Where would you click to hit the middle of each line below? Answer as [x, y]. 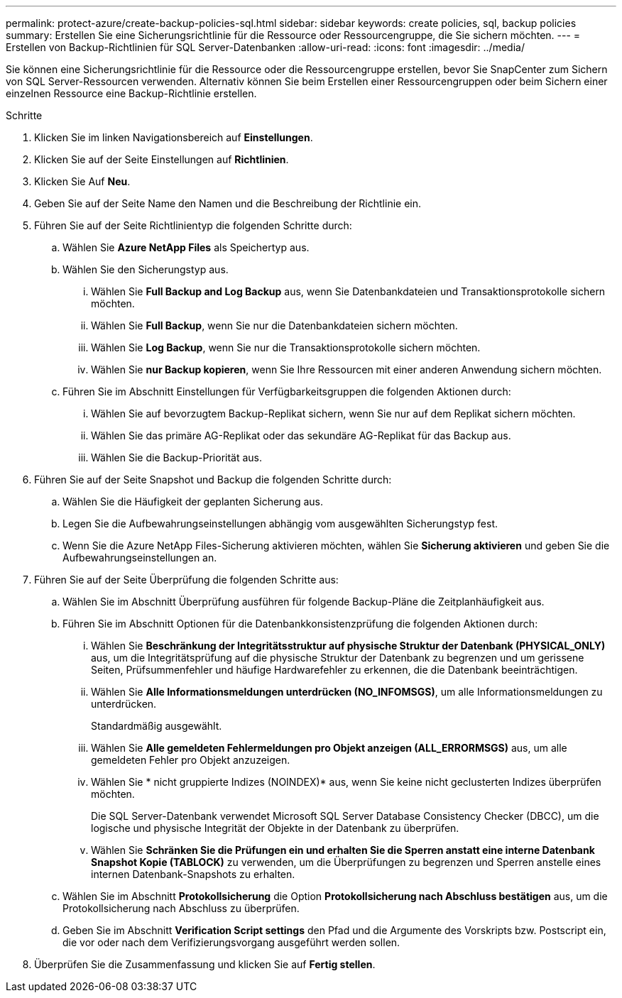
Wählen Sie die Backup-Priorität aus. [177, 457]
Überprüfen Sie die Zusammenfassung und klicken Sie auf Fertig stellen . [205, 964]
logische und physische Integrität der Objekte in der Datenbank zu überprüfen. [275, 828]
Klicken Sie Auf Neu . [82, 181]
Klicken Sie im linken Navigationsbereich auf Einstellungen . [174, 137]
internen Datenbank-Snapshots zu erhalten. [193, 874]
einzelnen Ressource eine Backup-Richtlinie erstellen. [131, 93]
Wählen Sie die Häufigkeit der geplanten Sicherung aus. [193, 501]
